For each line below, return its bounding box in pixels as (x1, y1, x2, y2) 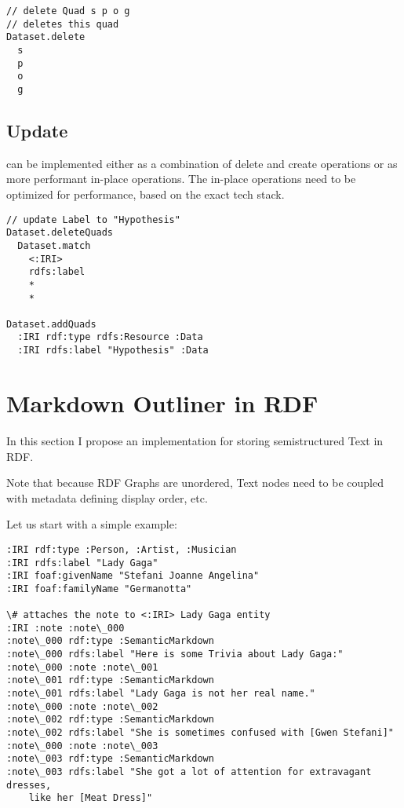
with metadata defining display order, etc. (6, 489, 208, 506)
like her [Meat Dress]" (28, 792, 153, 804)
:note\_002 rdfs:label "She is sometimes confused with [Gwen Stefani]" (6, 727, 394, 739)
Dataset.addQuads (6, 318, 96, 330)
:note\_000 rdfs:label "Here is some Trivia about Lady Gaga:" (6, 649, 344, 660)
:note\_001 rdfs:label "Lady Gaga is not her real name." (6, 688, 315, 700)
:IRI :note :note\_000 (6, 622, 125, 634)
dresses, (6, 779, 52, 791)
